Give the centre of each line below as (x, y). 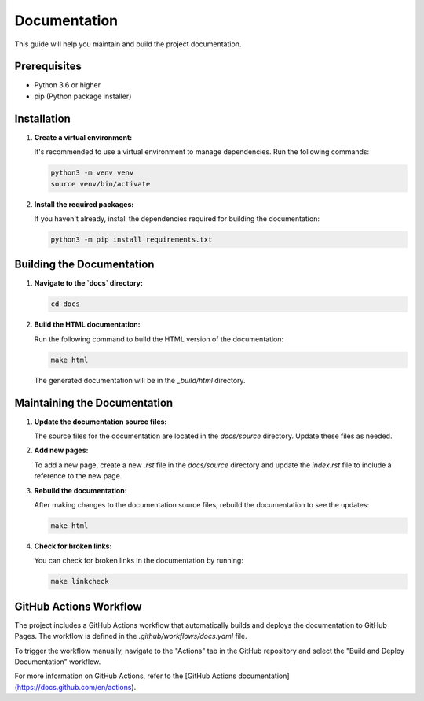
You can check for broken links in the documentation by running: (139, 561)
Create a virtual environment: (83, 137)
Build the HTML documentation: (87, 325)
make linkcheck (80, 581)
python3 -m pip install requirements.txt (132, 239)
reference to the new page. (78, 476)
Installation (42, 118)
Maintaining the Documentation (94, 402)
